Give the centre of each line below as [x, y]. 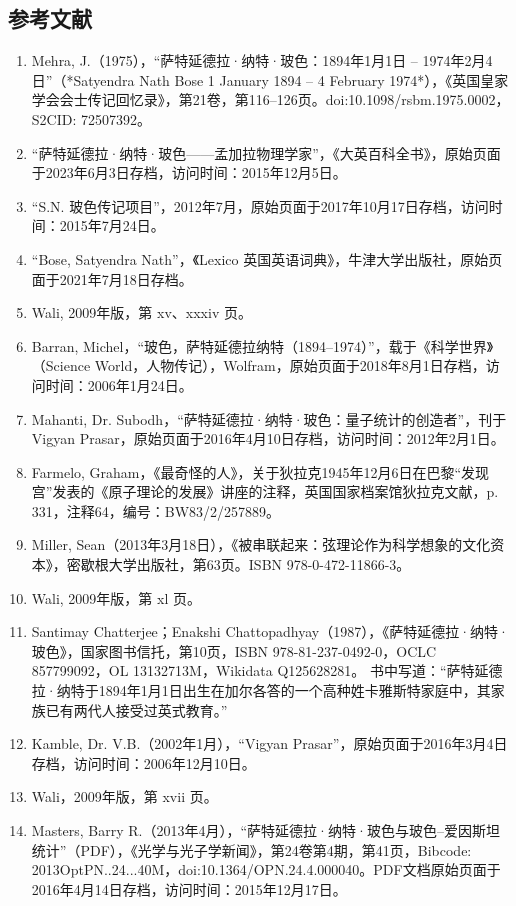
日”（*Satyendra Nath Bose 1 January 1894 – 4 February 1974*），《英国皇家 [270, 79]
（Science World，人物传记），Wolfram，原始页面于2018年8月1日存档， [258, 365]
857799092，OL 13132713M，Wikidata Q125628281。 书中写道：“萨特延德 [267, 670]
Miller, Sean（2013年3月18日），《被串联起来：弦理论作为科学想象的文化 [261, 544]
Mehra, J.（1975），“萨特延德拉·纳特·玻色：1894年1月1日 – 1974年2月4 [262, 60]
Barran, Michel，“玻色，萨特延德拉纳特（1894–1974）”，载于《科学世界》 [262, 345]
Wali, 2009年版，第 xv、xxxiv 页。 [141, 312]
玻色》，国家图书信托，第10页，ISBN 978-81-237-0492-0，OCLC [234, 650]
